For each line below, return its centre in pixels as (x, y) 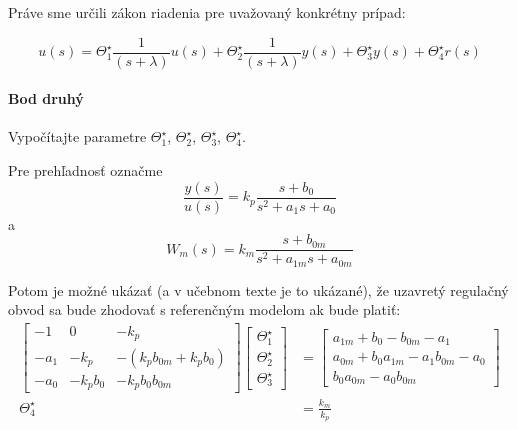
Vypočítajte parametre (77, 136)
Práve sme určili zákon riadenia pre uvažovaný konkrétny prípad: (207, 12)
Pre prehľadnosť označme (85, 170)
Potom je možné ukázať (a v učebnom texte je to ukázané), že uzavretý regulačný (258, 289)
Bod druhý (46, 98)
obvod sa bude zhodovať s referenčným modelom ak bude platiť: (204, 309)
